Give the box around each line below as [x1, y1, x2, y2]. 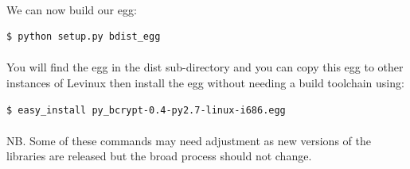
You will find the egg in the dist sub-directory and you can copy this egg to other [6, 59, 404, 75]
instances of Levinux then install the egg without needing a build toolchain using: [6, 74, 404, 90]
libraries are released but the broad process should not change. [6, 148, 312, 164]
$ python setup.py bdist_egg [6, 31, 161, 43]
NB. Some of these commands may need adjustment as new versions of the [6, 132, 371, 148]
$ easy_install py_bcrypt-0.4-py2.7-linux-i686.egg [6, 104, 286, 116]
